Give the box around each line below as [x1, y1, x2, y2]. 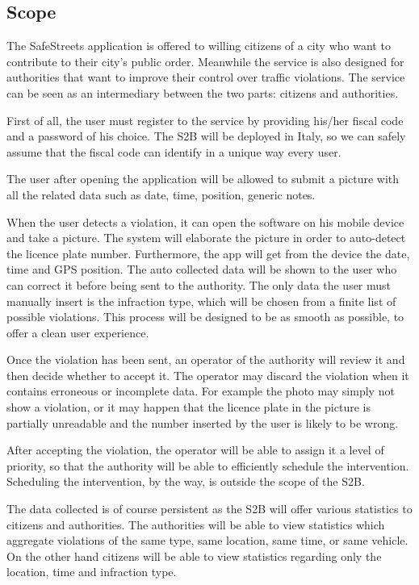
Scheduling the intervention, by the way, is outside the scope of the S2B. [6, 473, 365, 490]
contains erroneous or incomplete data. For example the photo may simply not [6, 382, 395, 399]
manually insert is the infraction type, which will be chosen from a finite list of [6, 292, 396, 309]
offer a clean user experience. [6, 324, 149, 341]
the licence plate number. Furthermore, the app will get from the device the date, [6, 244, 410, 261]
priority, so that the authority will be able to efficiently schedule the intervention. [6, 457, 409, 474]
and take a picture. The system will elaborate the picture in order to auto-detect [6, 229, 406, 246]
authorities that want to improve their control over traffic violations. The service [6, 69, 405, 86]
